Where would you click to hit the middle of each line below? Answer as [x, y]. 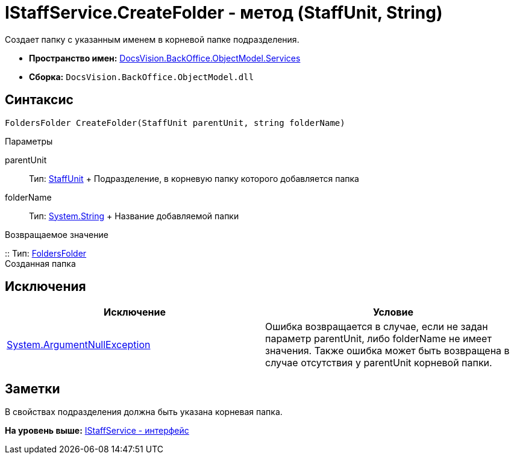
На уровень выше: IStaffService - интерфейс [97, 431]
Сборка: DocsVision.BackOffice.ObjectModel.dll [142, 76]
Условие [393, 312]
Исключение [135, 312]
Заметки [33, 389]
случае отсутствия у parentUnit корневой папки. [379, 363]
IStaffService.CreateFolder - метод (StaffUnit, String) [224, 13]
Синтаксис [39, 100]
